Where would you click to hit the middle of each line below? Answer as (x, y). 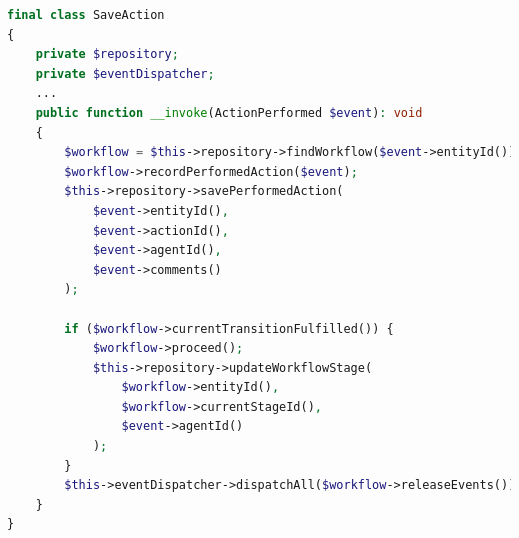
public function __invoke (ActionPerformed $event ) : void (229, 112)
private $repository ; (107, 54)
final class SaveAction (86, 15)
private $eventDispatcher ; (125, 73)
